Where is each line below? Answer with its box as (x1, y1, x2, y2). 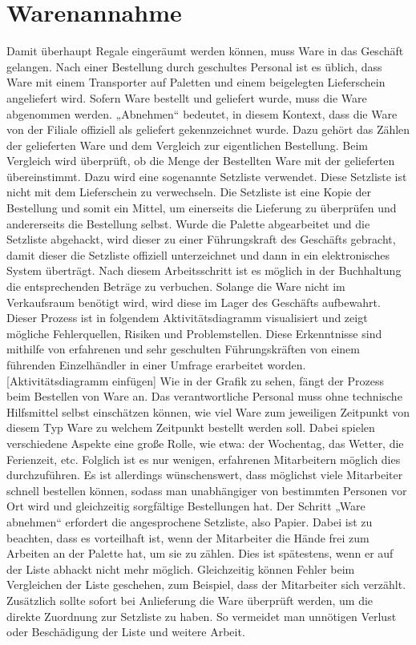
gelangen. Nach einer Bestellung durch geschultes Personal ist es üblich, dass (6, 58, 382, 75)
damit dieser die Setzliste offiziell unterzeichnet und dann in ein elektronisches (6, 246, 390, 263)
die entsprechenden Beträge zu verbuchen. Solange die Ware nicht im (6, 278, 345, 295)
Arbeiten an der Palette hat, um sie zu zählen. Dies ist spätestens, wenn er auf (6, 545, 394, 562)
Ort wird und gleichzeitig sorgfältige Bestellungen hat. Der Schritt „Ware (6, 498, 366, 514)
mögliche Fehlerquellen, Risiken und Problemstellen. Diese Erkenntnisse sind (6, 325, 382, 341)
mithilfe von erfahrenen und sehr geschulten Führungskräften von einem (6, 341, 360, 357)
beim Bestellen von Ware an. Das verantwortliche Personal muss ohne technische (6, 388, 402, 405)
